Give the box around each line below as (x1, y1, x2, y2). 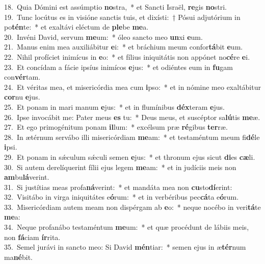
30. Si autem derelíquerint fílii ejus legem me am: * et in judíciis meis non (4, 161, 236, 172)
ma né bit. (4, 251, 33, 262)
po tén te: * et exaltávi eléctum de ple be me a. (4, 21, 149, 32)
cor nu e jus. (4, 91, 40, 102)
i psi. (4, 141, 17, 152)
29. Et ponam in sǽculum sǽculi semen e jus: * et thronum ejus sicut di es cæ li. (4, 151, 255, 162)
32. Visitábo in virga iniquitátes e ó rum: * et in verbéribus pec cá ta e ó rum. (4, 191, 239, 202)
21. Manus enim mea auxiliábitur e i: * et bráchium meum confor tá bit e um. (4, 41, 243, 52)
